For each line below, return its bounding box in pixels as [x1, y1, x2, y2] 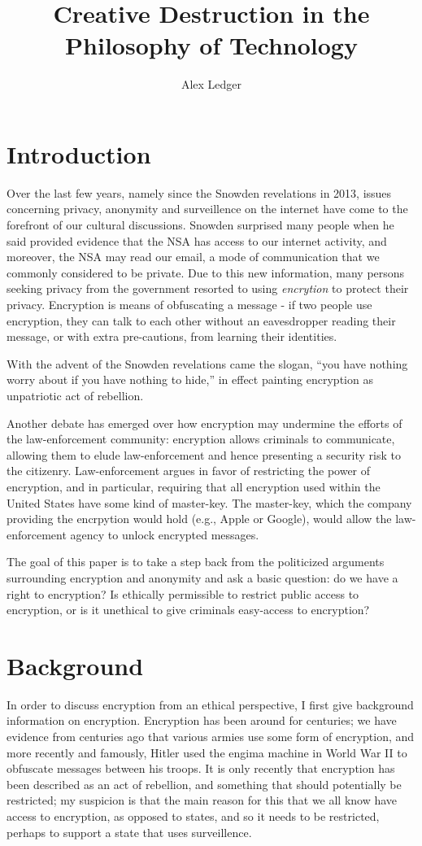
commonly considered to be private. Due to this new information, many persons [7, 264, 405, 281]
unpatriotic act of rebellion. [7, 386, 144, 403]
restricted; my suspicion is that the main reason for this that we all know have [7, 791, 398, 809]
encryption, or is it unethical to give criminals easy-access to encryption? [7, 601, 370, 618]
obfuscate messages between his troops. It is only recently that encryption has [7, 760, 395, 777]
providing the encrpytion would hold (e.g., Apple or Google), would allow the [7, 510, 392, 527]
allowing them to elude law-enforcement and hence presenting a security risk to [7, 446, 401, 463]
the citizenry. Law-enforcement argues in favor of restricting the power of [7, 462, 371, 479]
